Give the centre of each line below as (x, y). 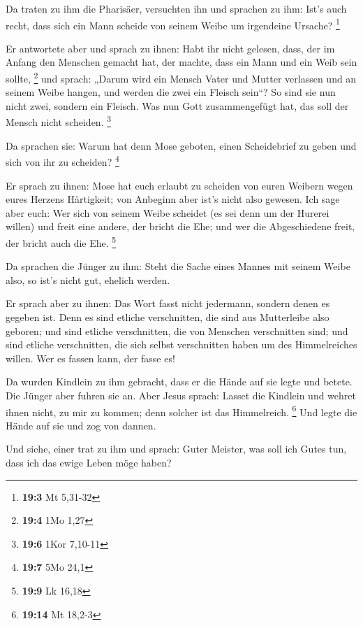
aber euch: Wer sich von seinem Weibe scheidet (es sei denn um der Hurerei (168, 212)
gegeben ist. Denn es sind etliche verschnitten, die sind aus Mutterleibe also (168, 316)
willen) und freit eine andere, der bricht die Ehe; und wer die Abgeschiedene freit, (180, 226)
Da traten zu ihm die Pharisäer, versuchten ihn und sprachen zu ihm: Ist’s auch (176, 8)
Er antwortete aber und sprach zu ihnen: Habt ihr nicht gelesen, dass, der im (170, 48)
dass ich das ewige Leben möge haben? (89, 462)
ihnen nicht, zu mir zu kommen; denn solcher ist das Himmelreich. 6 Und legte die (181, 411)
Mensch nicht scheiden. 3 (59, 121)
